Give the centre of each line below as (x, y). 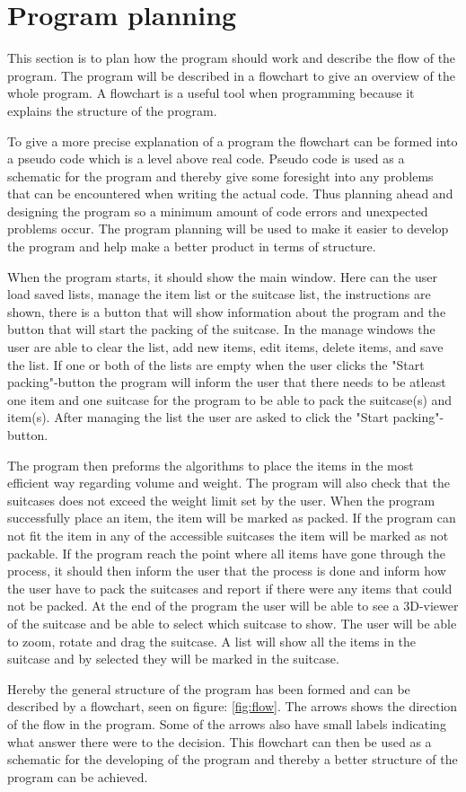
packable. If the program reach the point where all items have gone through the (226, 553)
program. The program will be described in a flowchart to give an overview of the (231, 75)
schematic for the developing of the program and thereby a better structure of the (233, 759)
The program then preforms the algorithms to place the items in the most (211, 465)
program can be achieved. (78, 776)
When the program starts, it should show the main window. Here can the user (222, 276)
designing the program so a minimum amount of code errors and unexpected (218, 211)
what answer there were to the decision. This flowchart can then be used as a (220, 741)
